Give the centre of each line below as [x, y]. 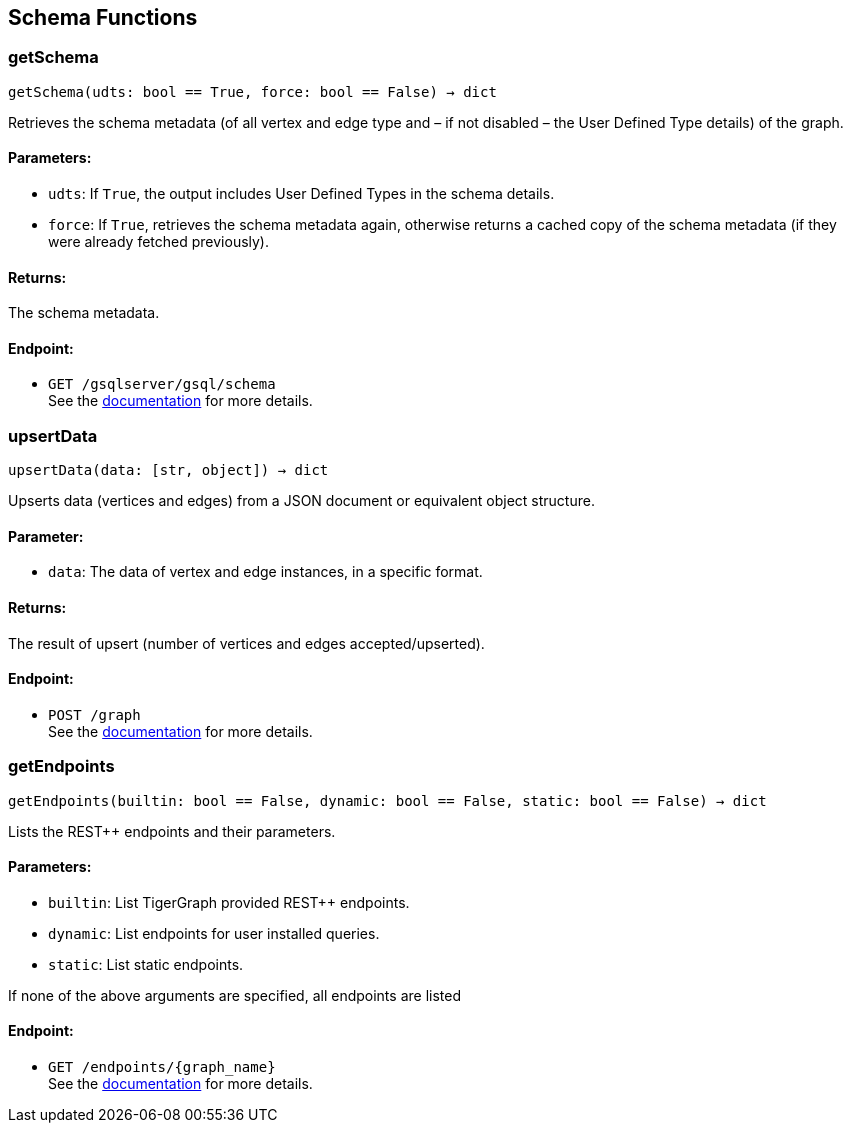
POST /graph [94, 714]
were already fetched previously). [159, 242]
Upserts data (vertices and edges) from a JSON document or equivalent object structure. [301, 501]
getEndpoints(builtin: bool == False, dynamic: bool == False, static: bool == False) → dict [387, 800]
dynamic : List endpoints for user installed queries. [214, 933]
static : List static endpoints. [146, 964]
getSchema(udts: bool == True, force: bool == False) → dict [252, 91]
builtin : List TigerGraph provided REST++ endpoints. [229, 902]
